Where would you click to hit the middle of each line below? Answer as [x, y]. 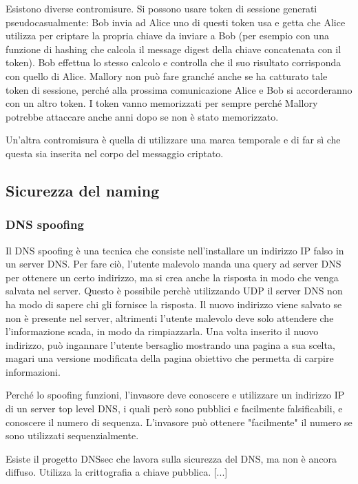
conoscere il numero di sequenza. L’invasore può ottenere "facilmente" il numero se [179, 422]
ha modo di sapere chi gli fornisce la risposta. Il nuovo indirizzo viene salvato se [174, 304]
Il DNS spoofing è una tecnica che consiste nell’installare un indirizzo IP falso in [175, 250]
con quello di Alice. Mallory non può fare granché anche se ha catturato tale [167, 75]
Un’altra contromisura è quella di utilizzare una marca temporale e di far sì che [173, 140]
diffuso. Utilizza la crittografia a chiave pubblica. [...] [117, 472]
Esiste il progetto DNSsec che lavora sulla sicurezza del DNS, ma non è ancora [171, 458]
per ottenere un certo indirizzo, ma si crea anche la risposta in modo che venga [172, 277]
